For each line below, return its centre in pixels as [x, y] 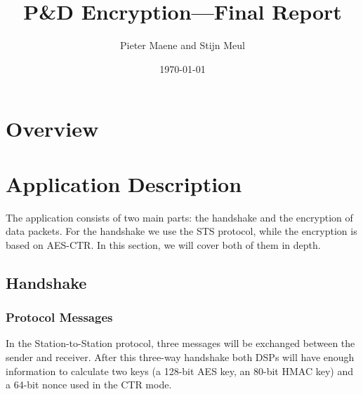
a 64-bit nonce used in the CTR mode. [89, 385]
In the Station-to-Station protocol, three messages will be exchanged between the [180, 343]
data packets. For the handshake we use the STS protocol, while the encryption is [181, 231]
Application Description [124, 183]
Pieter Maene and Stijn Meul [183, 45]
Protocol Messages [59, 317]
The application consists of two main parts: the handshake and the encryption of [179, 217]
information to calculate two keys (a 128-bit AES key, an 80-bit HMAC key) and [179, 371]
